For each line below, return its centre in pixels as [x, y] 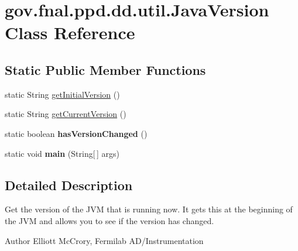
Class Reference [70, 32]
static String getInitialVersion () [62, 94]
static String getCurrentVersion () [66, 114]
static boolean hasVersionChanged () [76, 133]
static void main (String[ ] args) [62, 153]
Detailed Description [69, 185]
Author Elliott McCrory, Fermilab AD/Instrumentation [104, 240]
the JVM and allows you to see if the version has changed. [109, 220]
